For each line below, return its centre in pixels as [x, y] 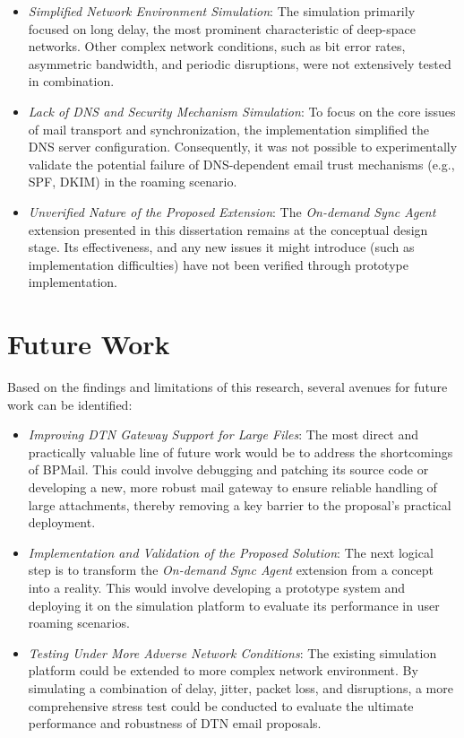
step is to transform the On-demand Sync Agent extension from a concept [231, 570]
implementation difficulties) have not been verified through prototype [218, 264]
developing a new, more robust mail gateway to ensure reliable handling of [232, 487]
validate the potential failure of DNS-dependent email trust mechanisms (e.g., [241, 164]
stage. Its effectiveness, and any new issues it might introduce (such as [221, 247]
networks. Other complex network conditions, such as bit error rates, [217, 46]
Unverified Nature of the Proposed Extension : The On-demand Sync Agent [232, 211]
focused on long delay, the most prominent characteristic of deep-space [222, 28]
